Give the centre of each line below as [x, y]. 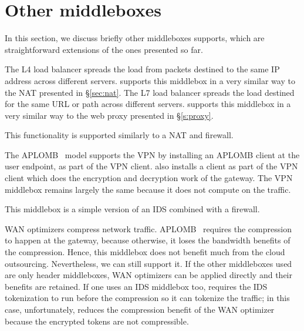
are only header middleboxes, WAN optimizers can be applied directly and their [148, 275]
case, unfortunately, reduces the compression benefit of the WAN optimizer [140, 309]
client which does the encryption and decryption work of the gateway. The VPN [149, 178]
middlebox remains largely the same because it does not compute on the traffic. [148, 189]
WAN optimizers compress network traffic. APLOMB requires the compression [148, 228]
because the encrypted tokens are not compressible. [97, 321]
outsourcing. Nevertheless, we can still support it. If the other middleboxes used [148, 263]
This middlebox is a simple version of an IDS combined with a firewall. [132, 209]
